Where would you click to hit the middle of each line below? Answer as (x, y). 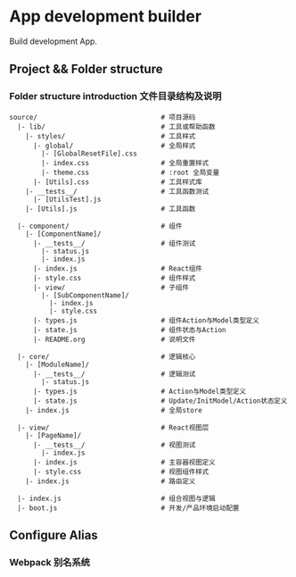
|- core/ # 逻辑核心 (107, 356)
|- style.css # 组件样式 (114, 278)
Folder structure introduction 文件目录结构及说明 (115, 96)
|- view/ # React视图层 (113, 427)
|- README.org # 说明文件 (114, 339)
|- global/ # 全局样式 (114, 146)
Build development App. (53, 41)
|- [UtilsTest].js (67, 199)
